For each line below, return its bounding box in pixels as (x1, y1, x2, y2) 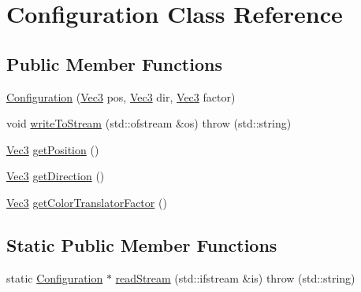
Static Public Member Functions (6, 232, 277, 257)
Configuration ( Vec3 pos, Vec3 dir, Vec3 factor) (6, 88, 236, 105)
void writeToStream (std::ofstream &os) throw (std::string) (6, 115, 292, 131)
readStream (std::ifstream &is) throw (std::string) (115, 269, 355, 286)
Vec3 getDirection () (6, 168, 105, 184)
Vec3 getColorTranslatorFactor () (6, 194, 167, 210)
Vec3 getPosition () (6, 141, 99, 157)
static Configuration (6, 269, 103, 286)
